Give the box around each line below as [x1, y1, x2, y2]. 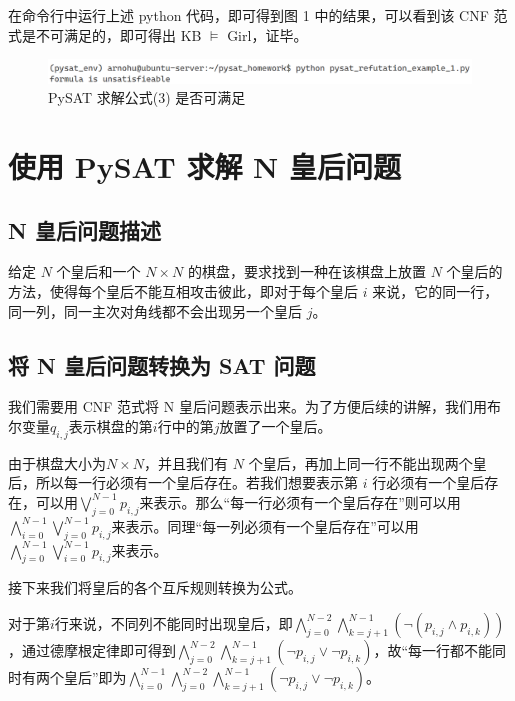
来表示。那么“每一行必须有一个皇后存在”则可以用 [139, 491, 461, 512]
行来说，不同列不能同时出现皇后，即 [54, 612, 293, 633]
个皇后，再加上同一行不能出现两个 [248, 452, 473, 473]
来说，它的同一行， [372, 280, 499, 301]
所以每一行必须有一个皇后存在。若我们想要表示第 [35, 472, 358, 493]
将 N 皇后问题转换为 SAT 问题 [8, 349, 316, 380]
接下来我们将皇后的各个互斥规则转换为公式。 [8, 577, 302, 598]
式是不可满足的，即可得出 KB [8, 24, 202, 45]
